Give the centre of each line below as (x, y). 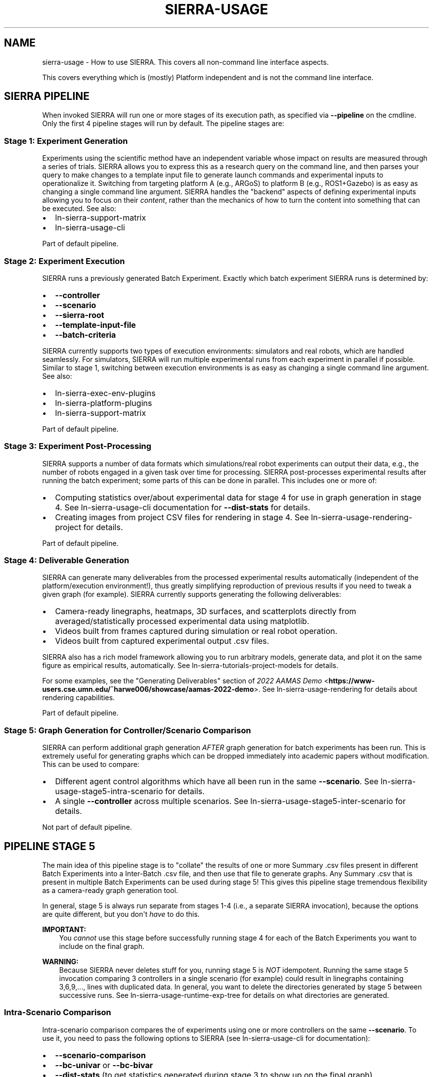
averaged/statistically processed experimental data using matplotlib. (182, 621)
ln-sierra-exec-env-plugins (105, 393)
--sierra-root (80, 315)
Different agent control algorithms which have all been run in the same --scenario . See (217, 782)
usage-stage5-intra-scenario (109, 791)
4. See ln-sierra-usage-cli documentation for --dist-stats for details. (183, 507)
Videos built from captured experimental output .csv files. (162, 641)
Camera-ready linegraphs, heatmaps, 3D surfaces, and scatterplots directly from (206, 611)
